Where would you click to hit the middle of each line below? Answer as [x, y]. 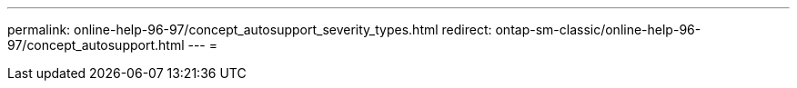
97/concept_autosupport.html [96, 45]
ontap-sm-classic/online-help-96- [598, 29]
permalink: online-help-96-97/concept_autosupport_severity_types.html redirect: [250, 29]
